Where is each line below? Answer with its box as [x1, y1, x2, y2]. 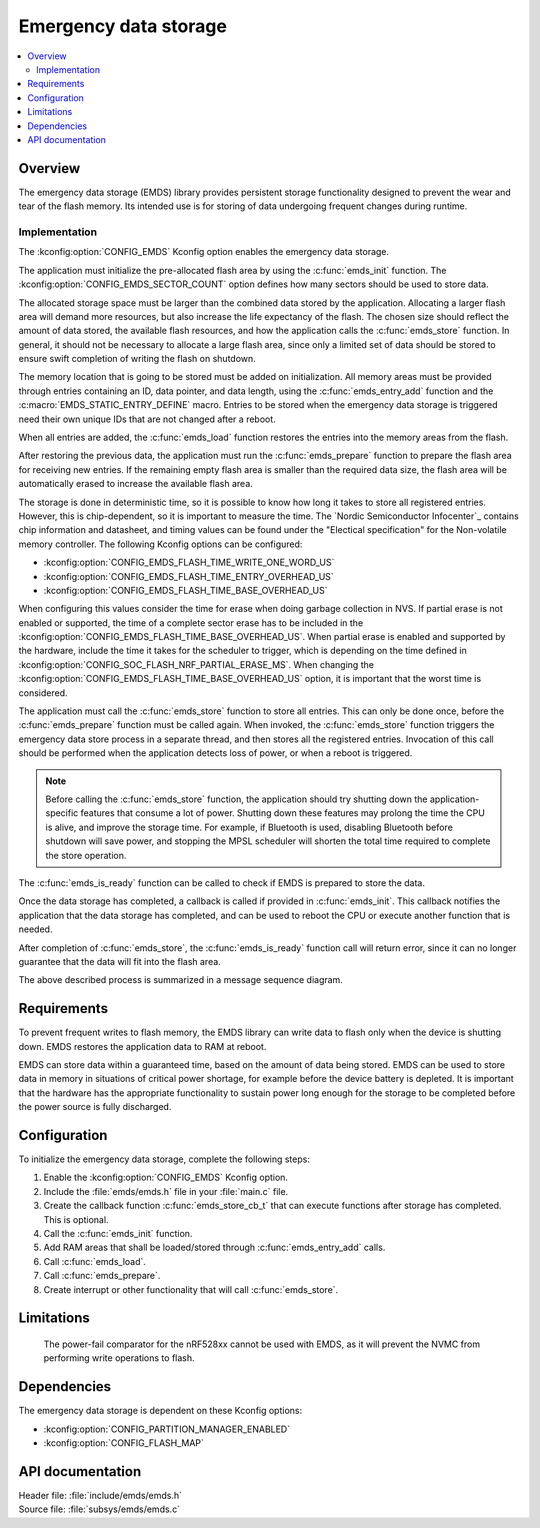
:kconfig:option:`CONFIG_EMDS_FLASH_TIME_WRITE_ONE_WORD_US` [43, 556, 335, 569]
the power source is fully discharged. [18, 1101, 172, 1113]
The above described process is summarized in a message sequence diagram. [18, 974, 344, 986]
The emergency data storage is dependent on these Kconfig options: [18, 1405, 303, 1417]
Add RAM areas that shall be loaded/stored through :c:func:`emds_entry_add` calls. [43, 1241, 386, 1254]
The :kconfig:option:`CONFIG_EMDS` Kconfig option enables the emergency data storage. [18, 246, 390, 258]
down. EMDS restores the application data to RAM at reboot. [18, 1040, 267, 1052]
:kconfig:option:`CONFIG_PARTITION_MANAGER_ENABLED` [43, 1423, 290, 1435]
